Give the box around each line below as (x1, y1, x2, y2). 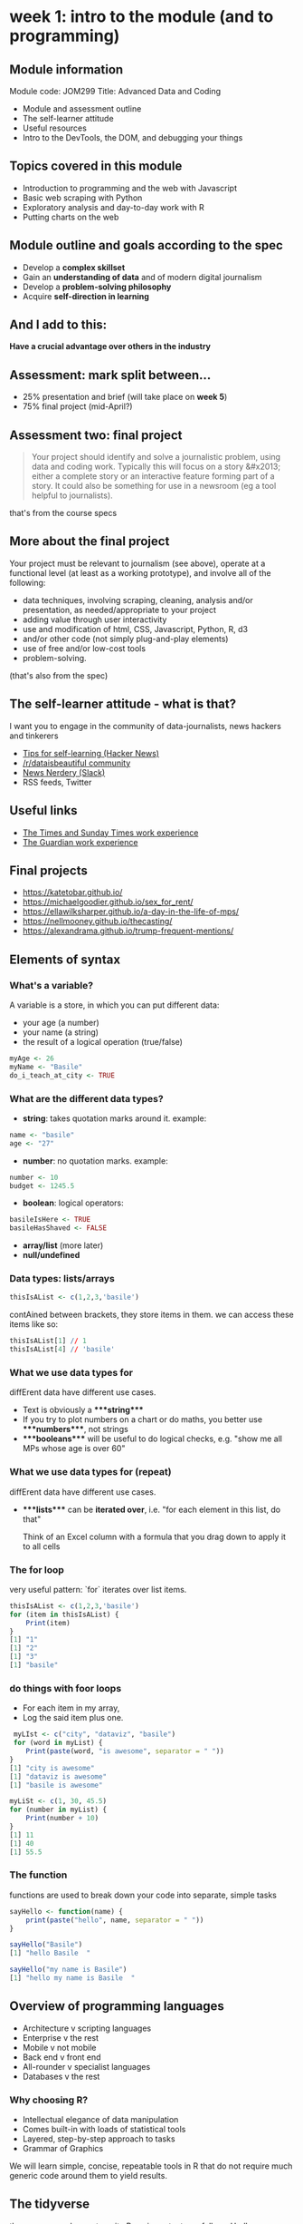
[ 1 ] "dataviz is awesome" (9, 1771, 107, 1781)
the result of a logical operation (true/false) (22, 1037, 184, 1047)
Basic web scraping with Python (22, 192, 143, 203)
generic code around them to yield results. (9, 2170, 167, 2181)
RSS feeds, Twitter (22, 776, 92, 787)
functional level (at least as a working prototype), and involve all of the (9, 567, 271, 578)
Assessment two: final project (9, 427, 183, 443)
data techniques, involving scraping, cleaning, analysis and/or (22, 594, 253, 605)
